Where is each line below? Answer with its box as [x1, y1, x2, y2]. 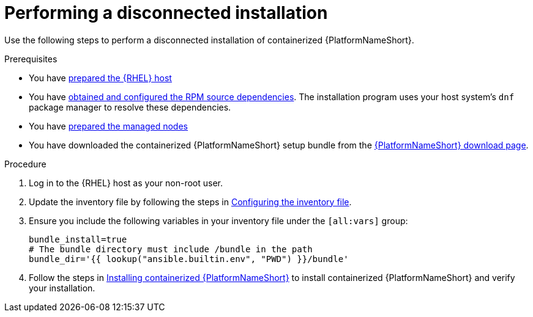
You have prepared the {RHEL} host [29, 72, 172, 83]
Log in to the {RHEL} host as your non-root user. [29, 177, 223, 188]
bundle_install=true [29, 234, 127, 244]
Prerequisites [4, 53, 58, 64]
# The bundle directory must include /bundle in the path [29, 244, 313, 254]
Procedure [4, 158, 47, 169]
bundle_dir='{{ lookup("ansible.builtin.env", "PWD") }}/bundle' [29, 253, 349, 264]
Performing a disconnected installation [4, 2, 328, 23]
